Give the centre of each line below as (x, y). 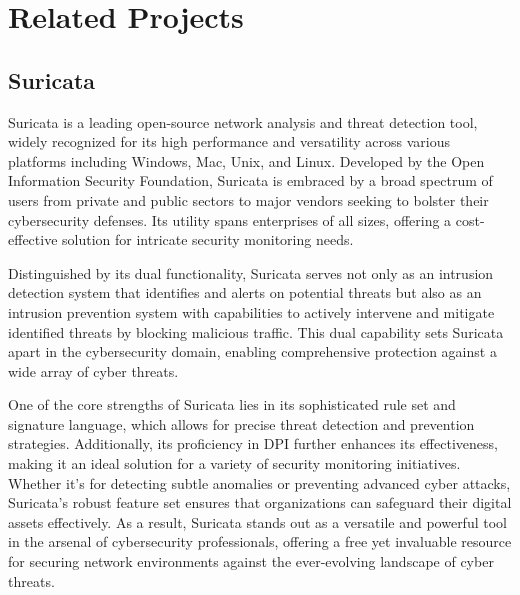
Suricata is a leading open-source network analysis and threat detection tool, (243, 121)
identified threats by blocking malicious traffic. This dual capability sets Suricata (256, 331)
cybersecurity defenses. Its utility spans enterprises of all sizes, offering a (230, 219)
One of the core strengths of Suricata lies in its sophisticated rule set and (232, 404)
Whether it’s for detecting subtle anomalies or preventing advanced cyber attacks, (259, 482)
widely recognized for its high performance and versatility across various (229, 141)
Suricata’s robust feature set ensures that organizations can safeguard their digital (260, 502)
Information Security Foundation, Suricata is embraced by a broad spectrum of (250, 180)
